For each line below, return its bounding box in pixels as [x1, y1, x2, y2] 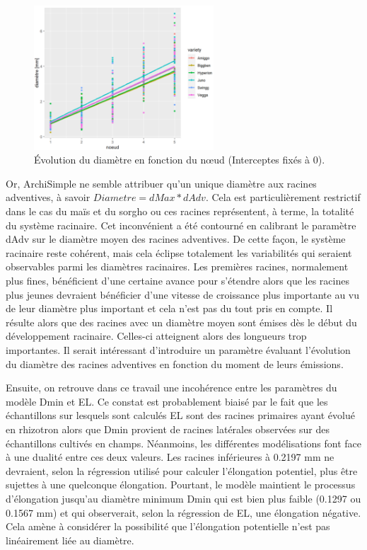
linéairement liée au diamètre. [6, 532, 134, 547]
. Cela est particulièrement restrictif [205, 190, 361, 205]
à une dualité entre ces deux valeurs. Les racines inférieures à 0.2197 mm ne [6, 449, 334, 464]
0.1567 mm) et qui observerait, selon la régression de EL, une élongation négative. [6, 505, 361, 520]
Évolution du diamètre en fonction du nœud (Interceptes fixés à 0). [34, 152, 325, 167]
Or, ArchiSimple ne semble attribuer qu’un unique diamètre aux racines [6, 176, 317, 190]
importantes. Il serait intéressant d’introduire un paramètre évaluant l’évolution [6, 343, 351, 357]
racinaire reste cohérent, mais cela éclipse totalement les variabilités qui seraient [6, 245, 352, 260]
